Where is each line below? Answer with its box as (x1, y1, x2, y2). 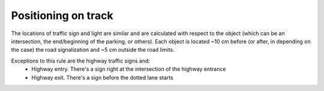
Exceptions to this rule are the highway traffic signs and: (11, 57, 150, 64)
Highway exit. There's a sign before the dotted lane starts (31, 74, 173, 81)
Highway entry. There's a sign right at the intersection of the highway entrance (31, 65, 226, 73)
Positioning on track (11, 9, 113, 22)
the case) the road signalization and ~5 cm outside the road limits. (11, 46, 175, 54)
